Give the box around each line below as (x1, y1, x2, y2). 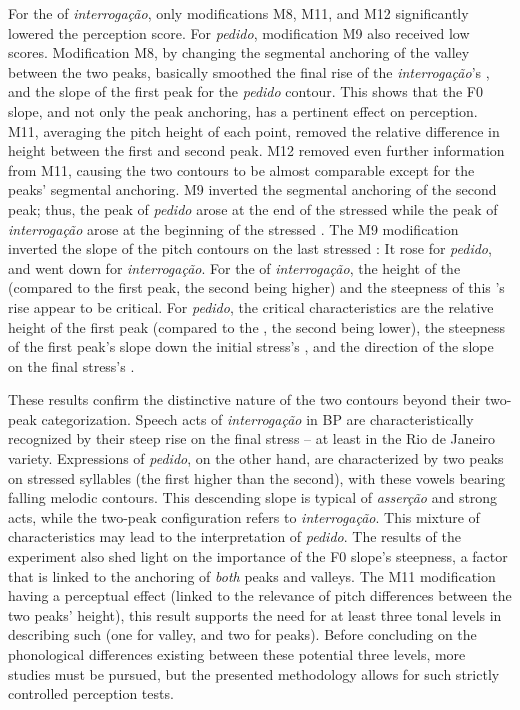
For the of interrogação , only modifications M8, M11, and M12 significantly (8, 3, 469, 23)
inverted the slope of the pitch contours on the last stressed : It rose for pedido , (8, 238, 492, 259)
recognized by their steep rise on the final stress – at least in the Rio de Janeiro (8, 428, 496, 449)
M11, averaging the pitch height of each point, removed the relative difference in (8, 120, 500, 141)
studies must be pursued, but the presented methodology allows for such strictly (8, 663, 500, 684)
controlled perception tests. (8, 683, 174, 704)
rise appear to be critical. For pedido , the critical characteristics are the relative (8, 296, 494, 317)
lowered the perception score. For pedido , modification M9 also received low (8, 22, 470, 43)
